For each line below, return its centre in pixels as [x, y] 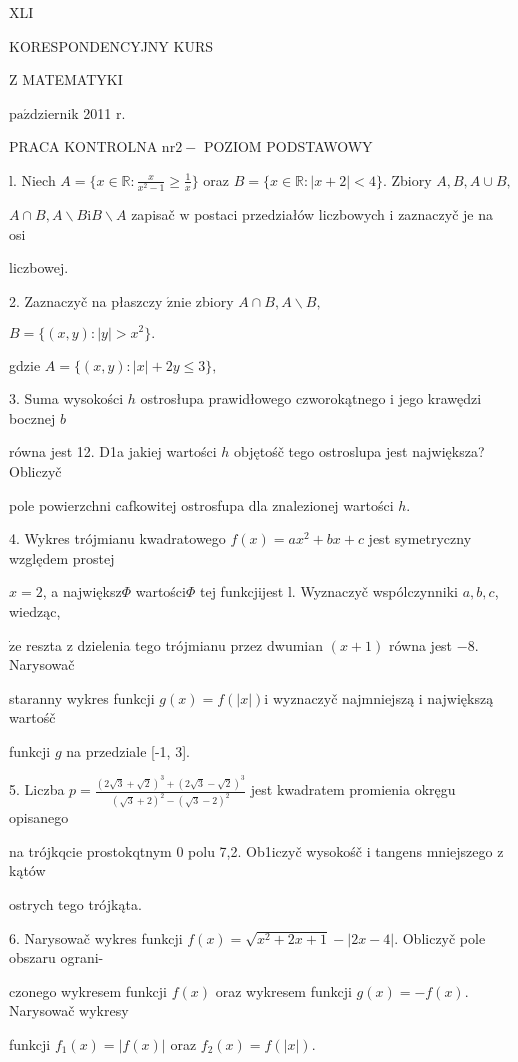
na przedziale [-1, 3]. [128, 750]
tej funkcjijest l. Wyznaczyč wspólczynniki [328, 591]
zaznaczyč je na [445, 214]
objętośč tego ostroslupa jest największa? [359, 451]
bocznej [32, 417]
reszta [44, 644]
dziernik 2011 [71, 112]
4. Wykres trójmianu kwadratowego [117, 538]
